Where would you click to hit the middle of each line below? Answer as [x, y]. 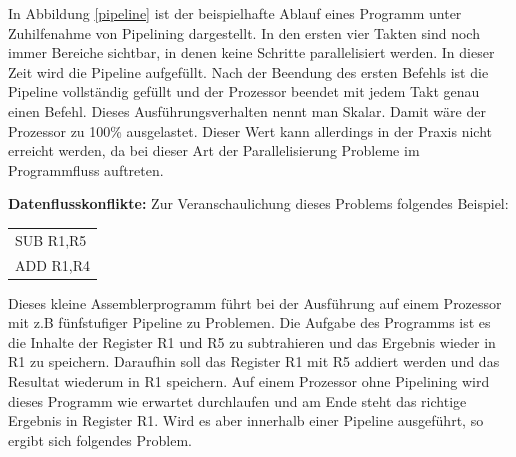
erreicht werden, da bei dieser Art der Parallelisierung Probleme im [214, 150]
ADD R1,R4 [53, 264]
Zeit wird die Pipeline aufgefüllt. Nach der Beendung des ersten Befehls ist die [248, 71]
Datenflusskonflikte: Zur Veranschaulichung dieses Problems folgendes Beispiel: [258, 203]
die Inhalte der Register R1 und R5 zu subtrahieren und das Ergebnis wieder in [252, 341]
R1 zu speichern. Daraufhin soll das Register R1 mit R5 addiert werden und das [254, 361]
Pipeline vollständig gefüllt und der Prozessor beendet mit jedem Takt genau [244, 91]
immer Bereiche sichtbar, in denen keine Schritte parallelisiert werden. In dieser [251, 52]
